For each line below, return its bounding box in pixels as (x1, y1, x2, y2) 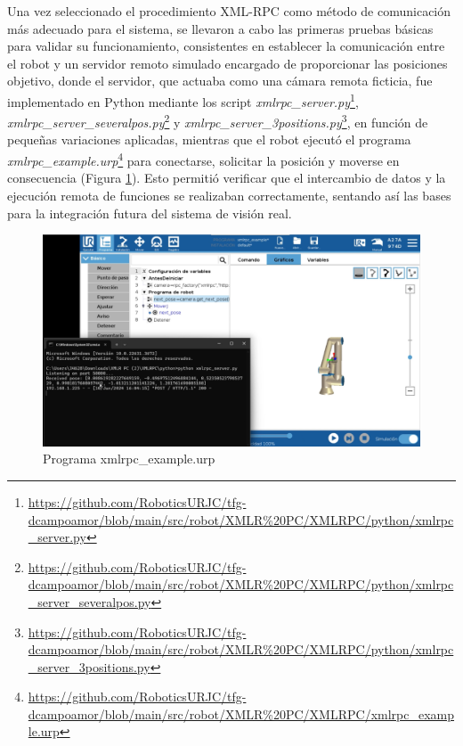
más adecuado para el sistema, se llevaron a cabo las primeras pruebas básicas (7, 19, 434, 37)
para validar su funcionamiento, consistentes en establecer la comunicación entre (7, 37, 445, 55)
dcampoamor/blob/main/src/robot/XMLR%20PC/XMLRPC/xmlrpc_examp (28, 704, 455, 723)
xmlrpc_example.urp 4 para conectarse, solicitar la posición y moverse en (7, 149, 400, 169)
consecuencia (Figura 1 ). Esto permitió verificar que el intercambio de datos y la (7, 168, 446, 187)
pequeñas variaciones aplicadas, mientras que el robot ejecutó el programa (7, 130, 411, 149)
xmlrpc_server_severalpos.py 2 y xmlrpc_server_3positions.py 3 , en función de (7, 111, 428, 131)
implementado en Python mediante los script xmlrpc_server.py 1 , (7, 89, 359, 111)
